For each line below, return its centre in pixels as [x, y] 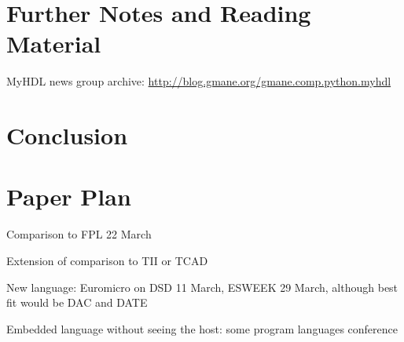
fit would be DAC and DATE [77, 302]
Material [54, 44]
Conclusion [67, 135]
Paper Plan [69, 196]
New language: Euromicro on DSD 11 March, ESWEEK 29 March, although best [202, 287]
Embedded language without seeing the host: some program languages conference [202, 328]
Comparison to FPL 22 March [79, 234]
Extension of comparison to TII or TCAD [107, 260]
